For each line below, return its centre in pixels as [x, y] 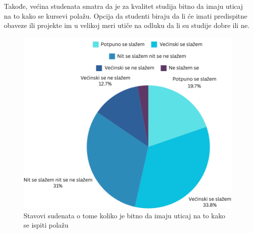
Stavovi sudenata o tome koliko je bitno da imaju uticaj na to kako [125, 215]
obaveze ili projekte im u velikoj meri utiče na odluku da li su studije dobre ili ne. [127, 25]
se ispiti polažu [46, 225]
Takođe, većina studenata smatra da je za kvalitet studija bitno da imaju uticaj [124, 6]
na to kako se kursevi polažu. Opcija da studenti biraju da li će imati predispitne [126, 15]
